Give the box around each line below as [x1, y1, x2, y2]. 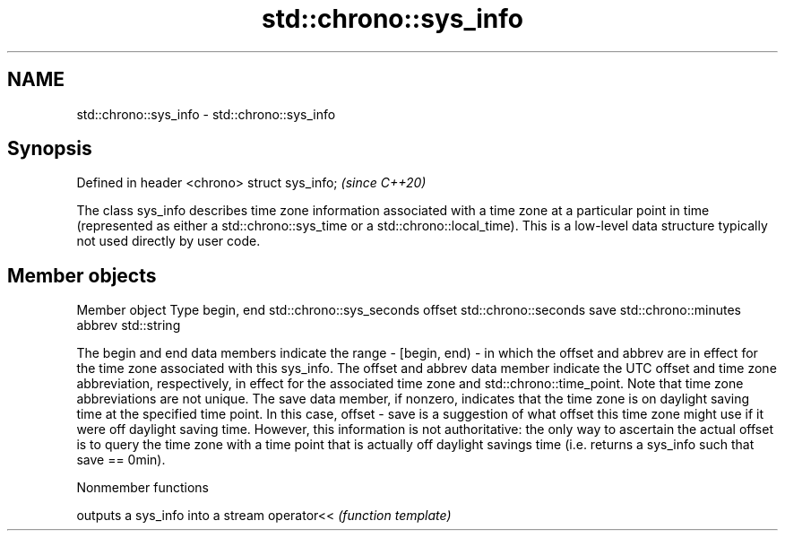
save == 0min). [76, 452, 166, 468]
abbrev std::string [76, 317, 181, 334]
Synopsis [7, 137, 92, 161]
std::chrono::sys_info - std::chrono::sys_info [76, 106, 336, 122]
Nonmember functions [76, 480, 209, 496]
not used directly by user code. [76, 233, 261, 249]
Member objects [7, 264, 157, 287]
